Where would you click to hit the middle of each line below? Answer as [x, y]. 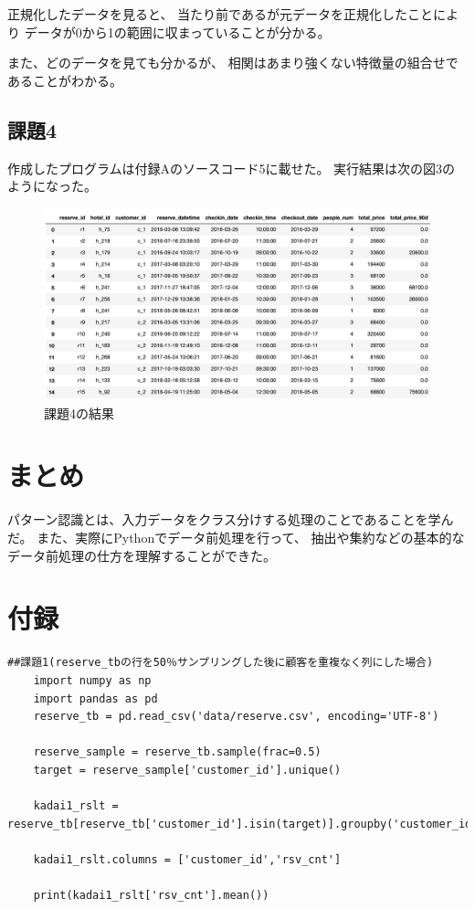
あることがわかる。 [65, 80]
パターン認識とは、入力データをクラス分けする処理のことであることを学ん [231, 519]
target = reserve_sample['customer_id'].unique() [187, 770]
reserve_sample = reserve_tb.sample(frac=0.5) [177, 752]
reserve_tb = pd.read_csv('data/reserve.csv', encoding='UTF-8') [236, 717]
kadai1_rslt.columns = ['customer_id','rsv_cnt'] [187, 859]
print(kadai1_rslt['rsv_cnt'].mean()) [151, 896]
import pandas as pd [95, 698]
